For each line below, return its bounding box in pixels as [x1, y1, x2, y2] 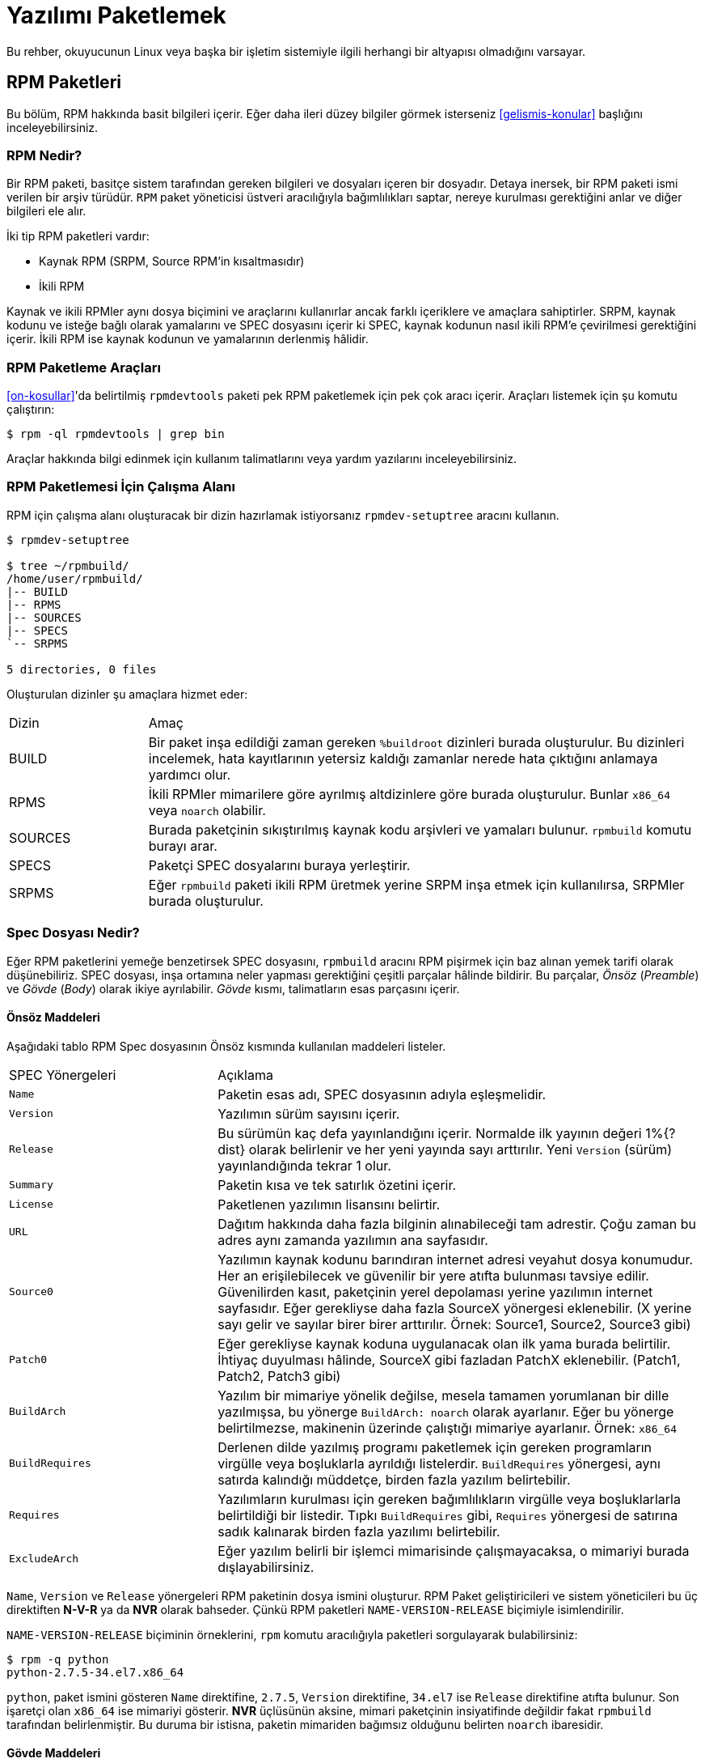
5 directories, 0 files [6, 662, 157, 676]
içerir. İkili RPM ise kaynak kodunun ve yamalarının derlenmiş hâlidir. [6, 332, 369, 346]
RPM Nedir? [6, 147, 82, 164]
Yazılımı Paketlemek [6, 2, 226, 29]
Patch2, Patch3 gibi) [217, 1367, 341, 1384]
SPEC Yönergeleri [9, 1066, 116, 1083]
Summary [9, 1179, 53, 1192]
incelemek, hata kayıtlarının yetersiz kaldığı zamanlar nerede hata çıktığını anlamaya [148, 750, 658, 767]
